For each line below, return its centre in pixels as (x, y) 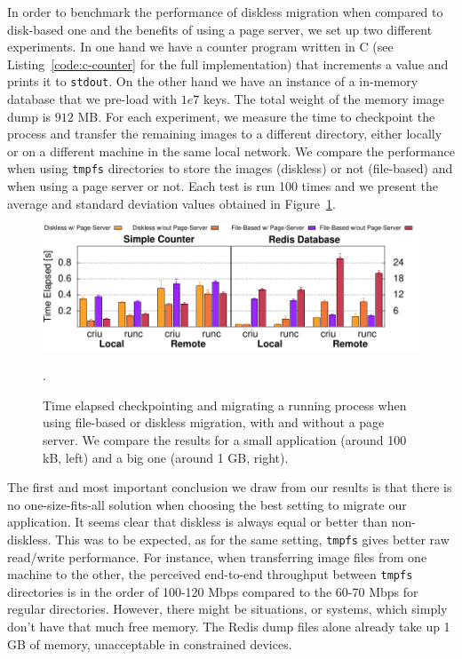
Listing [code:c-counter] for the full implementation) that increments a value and (228, 64)
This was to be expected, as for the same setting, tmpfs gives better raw (252, 539)
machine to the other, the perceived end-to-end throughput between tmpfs (210, 574)
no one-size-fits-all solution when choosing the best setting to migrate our (207, 504)
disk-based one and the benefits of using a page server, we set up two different (220, 29)
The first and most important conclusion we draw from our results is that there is (230, 487)
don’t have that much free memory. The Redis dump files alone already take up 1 (229, 627)
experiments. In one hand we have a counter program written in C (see (200, 47)
